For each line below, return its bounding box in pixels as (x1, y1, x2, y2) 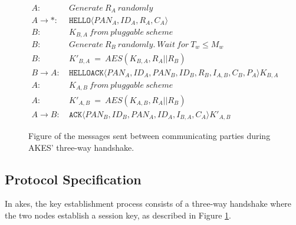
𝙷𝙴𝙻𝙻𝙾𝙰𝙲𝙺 (68, 68, 104, 77)
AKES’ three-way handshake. (28, 141, 134, 153)
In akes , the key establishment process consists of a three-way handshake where (5, 197, 292, 210)
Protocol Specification (5, 170, 142, 188)
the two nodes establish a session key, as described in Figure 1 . (5, 209, 231, 221)
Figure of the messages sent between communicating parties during (28, 130, 271, 141)
